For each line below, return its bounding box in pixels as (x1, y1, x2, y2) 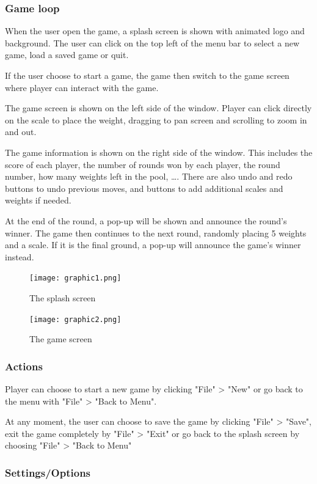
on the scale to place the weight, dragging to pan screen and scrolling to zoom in (5, 113, 307, 126)
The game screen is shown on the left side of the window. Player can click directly (5, 101, 312, 114)
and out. (5, 125, 37, 138)
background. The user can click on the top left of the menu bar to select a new (5, 36, 300, 49)
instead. (5, 250, 34, 263)
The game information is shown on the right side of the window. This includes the (5, 145, 313, 158)
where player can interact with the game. (5, 81, 159, 94)
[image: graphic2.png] (29, 315, 122, 324)
